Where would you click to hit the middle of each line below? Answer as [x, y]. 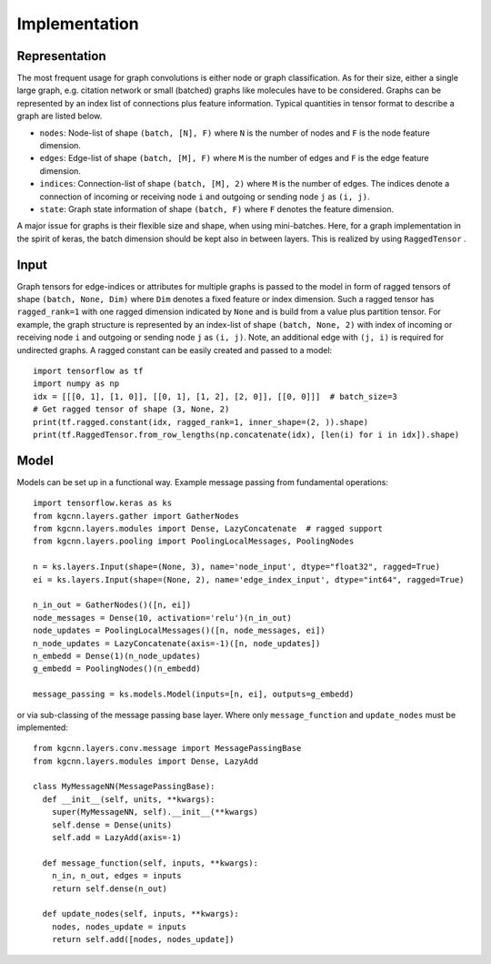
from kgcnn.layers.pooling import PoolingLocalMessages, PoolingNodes [194, 541]
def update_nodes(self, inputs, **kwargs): [141, 914]
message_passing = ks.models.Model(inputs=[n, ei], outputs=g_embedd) [194, 695]
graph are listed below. [60, 116]
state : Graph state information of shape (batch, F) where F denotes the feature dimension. [217, 208]
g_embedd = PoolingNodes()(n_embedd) [117, 669]
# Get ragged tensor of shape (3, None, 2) [131, 409]
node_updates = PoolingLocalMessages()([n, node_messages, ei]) [180, 631]
